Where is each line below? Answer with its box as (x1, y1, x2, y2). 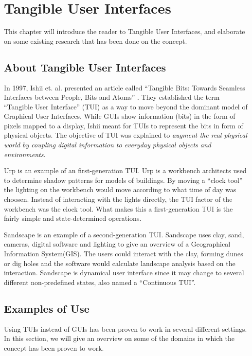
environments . (4, 149, 46, 159)
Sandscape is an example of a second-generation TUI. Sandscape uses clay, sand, (4, 229, 244, 239)
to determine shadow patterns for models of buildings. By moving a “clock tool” (4, 175, 243, 185)
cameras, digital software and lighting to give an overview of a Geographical (4, 239, 231, 249)
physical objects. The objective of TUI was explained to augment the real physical (4, 130, 247, 140)
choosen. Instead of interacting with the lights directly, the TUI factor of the (4, 194, 233, 204)
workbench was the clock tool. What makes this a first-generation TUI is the (4, 203, 233, 214)
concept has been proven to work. (4, 342, 104, 353)
